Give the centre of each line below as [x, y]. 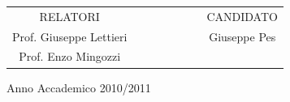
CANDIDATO [242, 16]
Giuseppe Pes [242, 36]
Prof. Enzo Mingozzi [70, 56]
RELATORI [69, 16]
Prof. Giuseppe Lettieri [70, 36]
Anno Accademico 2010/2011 [79, 87]
